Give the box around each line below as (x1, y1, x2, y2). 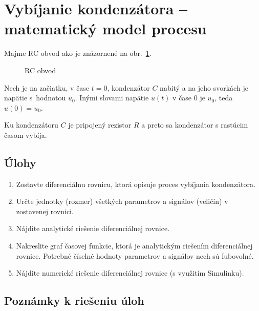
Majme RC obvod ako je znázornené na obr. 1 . (4, 48, 152, 58)
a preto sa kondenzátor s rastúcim (141, 119, 248, 130)
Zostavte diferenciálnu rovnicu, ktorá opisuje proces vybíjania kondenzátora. (16, 178, 255, 189)
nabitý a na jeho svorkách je (160, 82, 248, 93)
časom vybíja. (4, 129, 47, 140)
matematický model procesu (4, 18, 207, 39)
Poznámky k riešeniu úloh (4, 293, 144, 308)
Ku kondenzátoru (4, 119, 58, 130)
